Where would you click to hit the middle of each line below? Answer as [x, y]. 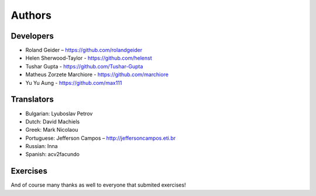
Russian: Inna [42, 146]
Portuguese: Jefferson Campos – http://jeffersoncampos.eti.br [100, 138]
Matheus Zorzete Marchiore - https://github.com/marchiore [97, 75]
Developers [32, 36]
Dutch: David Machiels [53, 121]
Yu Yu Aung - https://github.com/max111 [74, 82]
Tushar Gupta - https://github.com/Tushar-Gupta [84, 66]
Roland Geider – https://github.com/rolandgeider [84, 50]
